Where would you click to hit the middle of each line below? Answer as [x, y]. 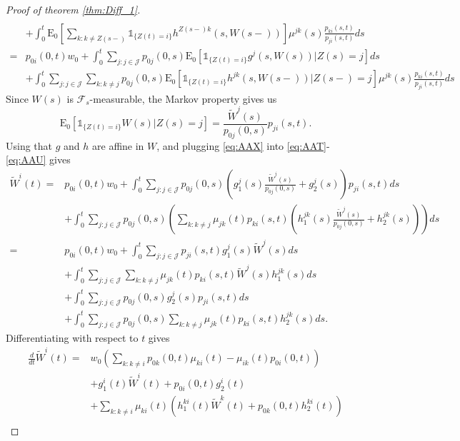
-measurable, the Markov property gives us [183, 98]
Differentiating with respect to [72, 337]
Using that [29, 145]
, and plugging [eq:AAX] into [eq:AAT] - [243, 145]
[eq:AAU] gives [38, 159]
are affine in [118, 145]
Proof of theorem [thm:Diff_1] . [73, 9]
